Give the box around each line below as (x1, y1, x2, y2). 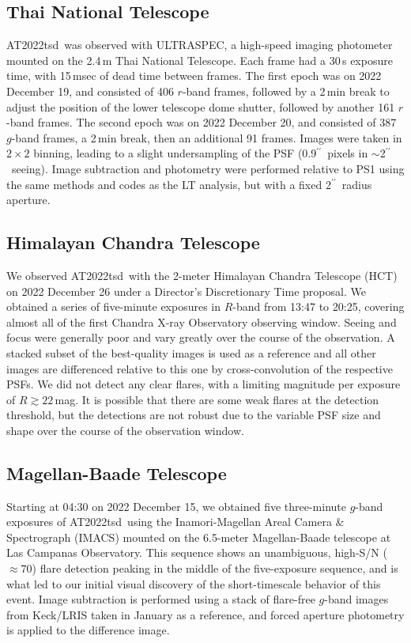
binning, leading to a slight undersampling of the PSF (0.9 (33, 145, 317, 161)
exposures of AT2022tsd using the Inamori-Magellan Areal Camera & (6, 513, 345, 530)
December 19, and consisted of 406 (6, 82, 174, 99)
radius (341, 176, 372, 192)
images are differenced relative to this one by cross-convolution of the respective (6, 360, 393, 376)
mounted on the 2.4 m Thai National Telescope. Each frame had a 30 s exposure (6, 51, 393, 68)
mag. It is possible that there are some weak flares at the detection (55, 391, 379, 407)
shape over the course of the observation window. (6, 422, 244, 438)
